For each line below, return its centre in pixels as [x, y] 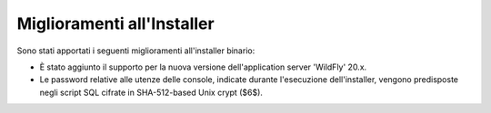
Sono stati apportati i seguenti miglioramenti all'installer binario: [136, 51]
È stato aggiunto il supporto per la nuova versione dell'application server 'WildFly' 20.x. [203, 67]
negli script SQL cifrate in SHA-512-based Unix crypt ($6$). [151, 92]
